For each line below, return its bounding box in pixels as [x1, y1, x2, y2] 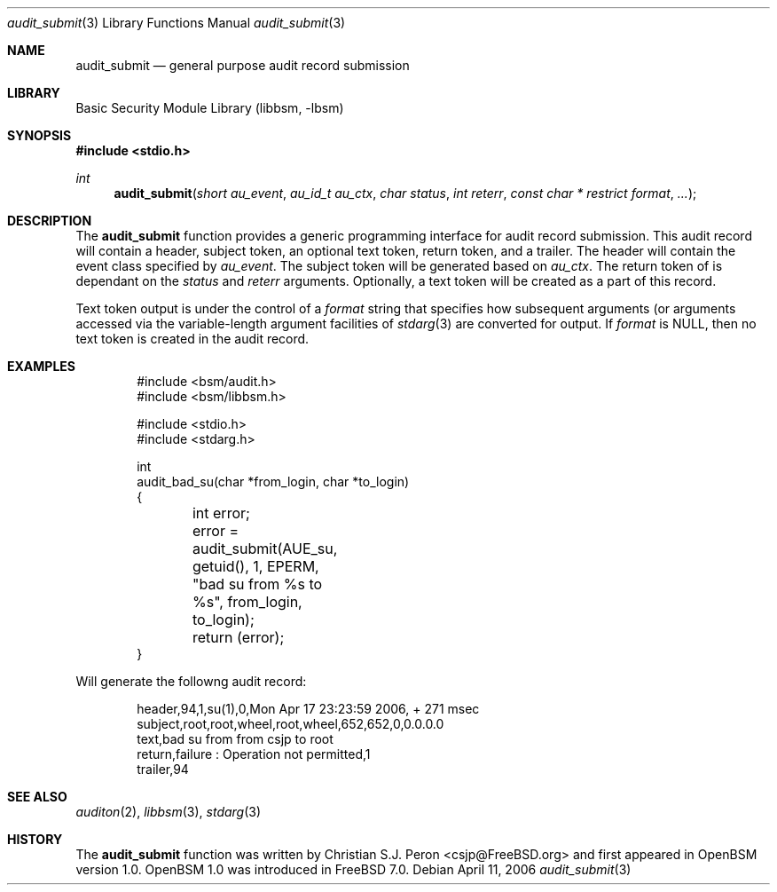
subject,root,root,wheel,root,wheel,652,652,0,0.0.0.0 [137, 716, 444, 731]
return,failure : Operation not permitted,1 [137, 746, 371, 762]
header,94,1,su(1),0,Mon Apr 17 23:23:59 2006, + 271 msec [137, 701, 480, 716]
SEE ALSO [7, 789, 67, 804]
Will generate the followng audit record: [75, 674, 307, 689]
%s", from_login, [192, 593, 302, 611]
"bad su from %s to [192, 575, 323, 593]
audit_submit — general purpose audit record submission [75, 58, 410, 73]
